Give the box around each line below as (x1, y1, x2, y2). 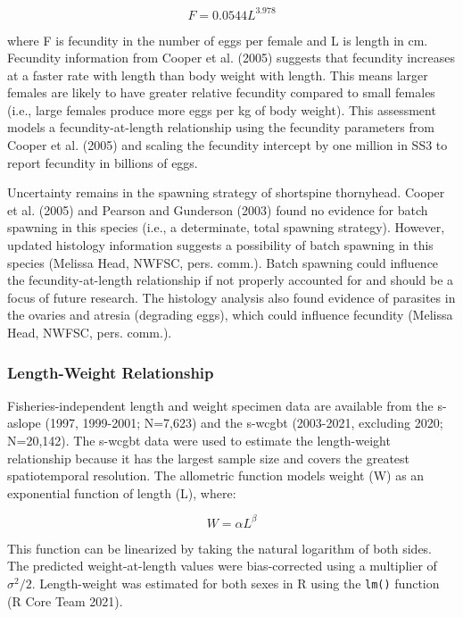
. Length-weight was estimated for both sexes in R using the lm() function (31, 574, 440, 593)
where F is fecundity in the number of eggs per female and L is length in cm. (7, 30, 428, 49)
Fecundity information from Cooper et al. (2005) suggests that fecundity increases (7, 48, 456, 67)
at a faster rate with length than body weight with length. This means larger (7, 65, 428, 84)
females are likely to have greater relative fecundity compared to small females (7, 83, 435, 102)
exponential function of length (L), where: (7, 483, 236, 502)
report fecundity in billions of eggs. (7, 153, 198, 171)
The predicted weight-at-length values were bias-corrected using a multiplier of (7, 556, 437, 575)
